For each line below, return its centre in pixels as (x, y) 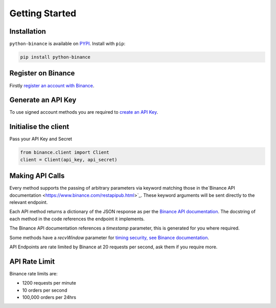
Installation (28, 31)
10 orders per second (45, 290)
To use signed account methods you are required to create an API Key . (84, 112)
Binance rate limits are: (34, 273)
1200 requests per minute (49, 283)
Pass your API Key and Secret (41, 139)
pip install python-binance (55, 57)
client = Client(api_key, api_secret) (69, 160)
